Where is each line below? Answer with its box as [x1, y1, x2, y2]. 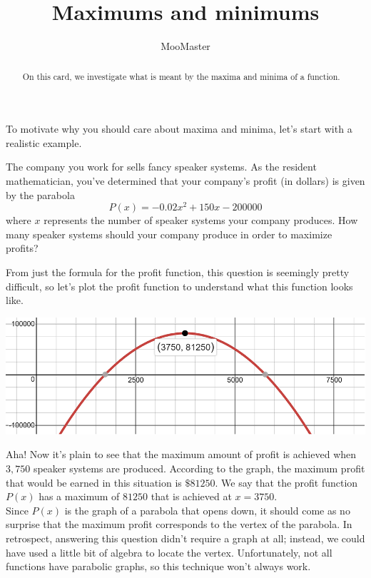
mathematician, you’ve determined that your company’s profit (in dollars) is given [6, 173, 365, 188]
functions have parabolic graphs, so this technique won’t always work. [6, 559, 311, 574]
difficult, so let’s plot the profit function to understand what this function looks [6, 278, 353, 293]
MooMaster [161, 39, 210, 54]
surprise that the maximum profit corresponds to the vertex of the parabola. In [6, 517, 352, 532]
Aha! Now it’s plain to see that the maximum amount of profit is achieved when [6, 447, 357, 462]
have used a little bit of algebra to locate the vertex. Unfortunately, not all [6, 544, 332, 559]
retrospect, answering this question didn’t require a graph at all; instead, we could [6, 530, 365, 545]
